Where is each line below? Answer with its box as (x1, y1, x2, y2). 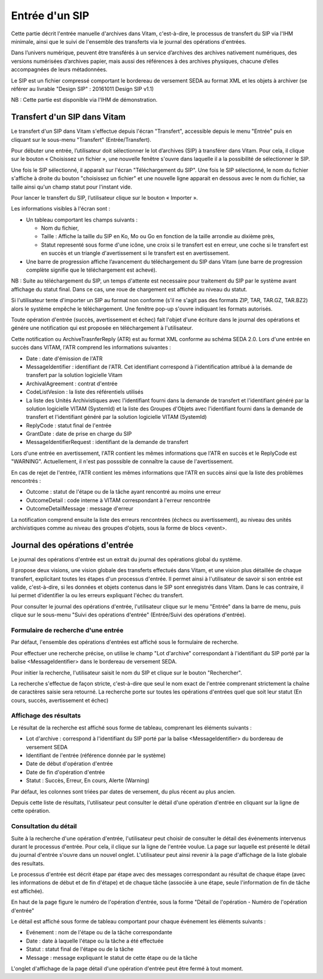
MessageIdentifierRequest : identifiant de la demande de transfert (26, 439, 188, 446)
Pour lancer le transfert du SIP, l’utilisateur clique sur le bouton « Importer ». (11, 194, 199, 201)
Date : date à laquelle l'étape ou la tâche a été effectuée (26, 937, 164, 944)
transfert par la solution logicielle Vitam (26, 372, 123, 379)
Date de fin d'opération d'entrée (26, 768, 105, 776)
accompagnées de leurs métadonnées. (11, 66, 108, 73)
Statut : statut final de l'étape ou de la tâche (26, 945, 134, 953)
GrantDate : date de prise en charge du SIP (26, 430, 132, 437)
